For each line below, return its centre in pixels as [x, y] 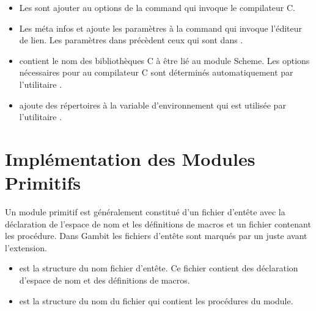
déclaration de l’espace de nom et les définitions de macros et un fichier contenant [158, 223]
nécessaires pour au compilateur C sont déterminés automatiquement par [156, 72]
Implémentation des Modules [130, 158]
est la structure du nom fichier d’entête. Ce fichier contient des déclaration [159, 268]
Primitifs [43, 183]
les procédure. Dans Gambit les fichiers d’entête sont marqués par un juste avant [156, 236]
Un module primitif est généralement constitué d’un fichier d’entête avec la [145, 212]
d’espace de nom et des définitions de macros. [105, 280]
